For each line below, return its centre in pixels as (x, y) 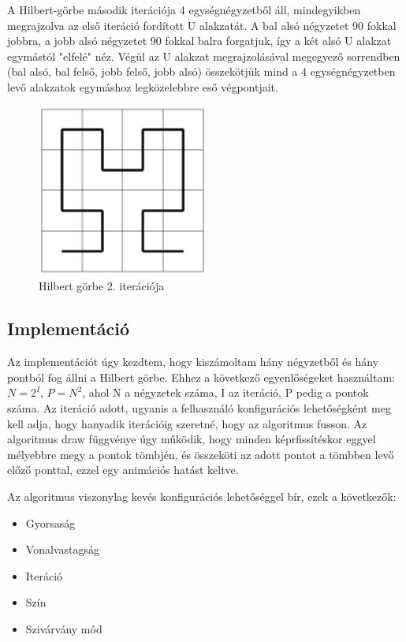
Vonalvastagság (62, 549)
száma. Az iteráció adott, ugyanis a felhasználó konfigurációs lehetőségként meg (199, 408)
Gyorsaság (50, 523)
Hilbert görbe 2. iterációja (102, 286)
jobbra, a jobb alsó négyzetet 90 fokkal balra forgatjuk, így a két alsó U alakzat (199, 41)
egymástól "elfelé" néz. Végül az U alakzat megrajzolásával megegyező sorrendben (204, 56)
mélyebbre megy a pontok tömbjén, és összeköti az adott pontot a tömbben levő (201, 454)
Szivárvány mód (64, 628)
